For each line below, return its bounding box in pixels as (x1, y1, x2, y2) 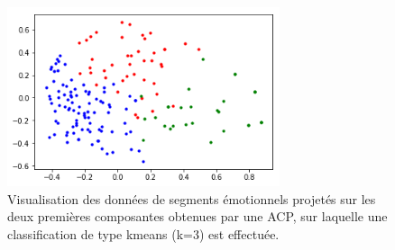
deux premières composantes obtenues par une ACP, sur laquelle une (7, 207, 388, 226)
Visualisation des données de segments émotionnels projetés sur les (7, 189, 376, 208)
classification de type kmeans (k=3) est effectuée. (7, 224, 280, 243)
